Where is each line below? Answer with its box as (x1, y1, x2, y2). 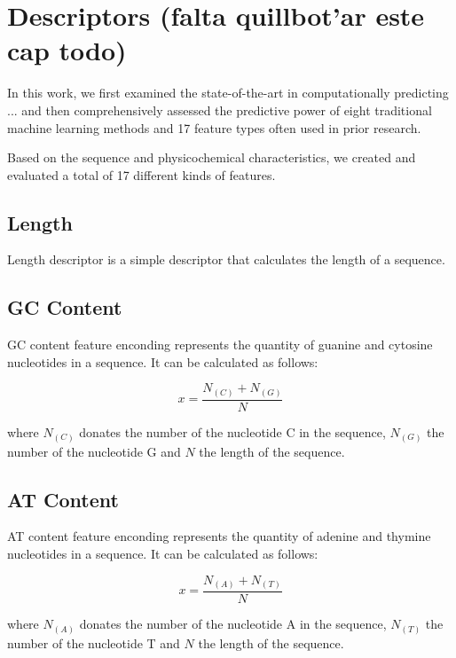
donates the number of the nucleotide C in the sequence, (79, 423, 386, 442)
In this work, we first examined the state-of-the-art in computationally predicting (7, 83, 449, 102)
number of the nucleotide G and (7, 442, 181, 460)
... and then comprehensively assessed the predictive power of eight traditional (7, 100, 432, 119)
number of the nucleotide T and (7, 633, 180, 652)
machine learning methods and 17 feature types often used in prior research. (7, 118, 421, 137)
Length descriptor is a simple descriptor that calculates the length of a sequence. (7, 250, 445, 269)
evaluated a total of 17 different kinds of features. (7, 165, 276, 184)
